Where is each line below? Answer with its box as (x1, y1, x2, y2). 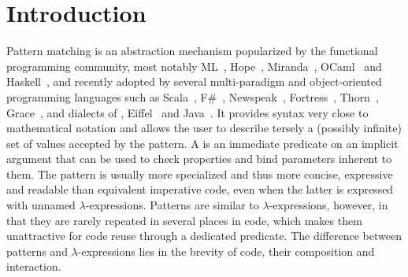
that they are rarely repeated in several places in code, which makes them (6, 212, 362, 228)
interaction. (6, 258, 61, 275)
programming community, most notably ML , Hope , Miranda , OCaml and (6, 57, 382, 74)
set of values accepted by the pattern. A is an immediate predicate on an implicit (6, 135, 399, 151)
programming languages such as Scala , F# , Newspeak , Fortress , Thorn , (6, 88, 379, 105)
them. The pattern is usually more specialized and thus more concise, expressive (6, 165, 393, 182)
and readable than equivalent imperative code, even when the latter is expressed (6, 181, 394, 198)
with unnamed (6, 197, 76, 213)
